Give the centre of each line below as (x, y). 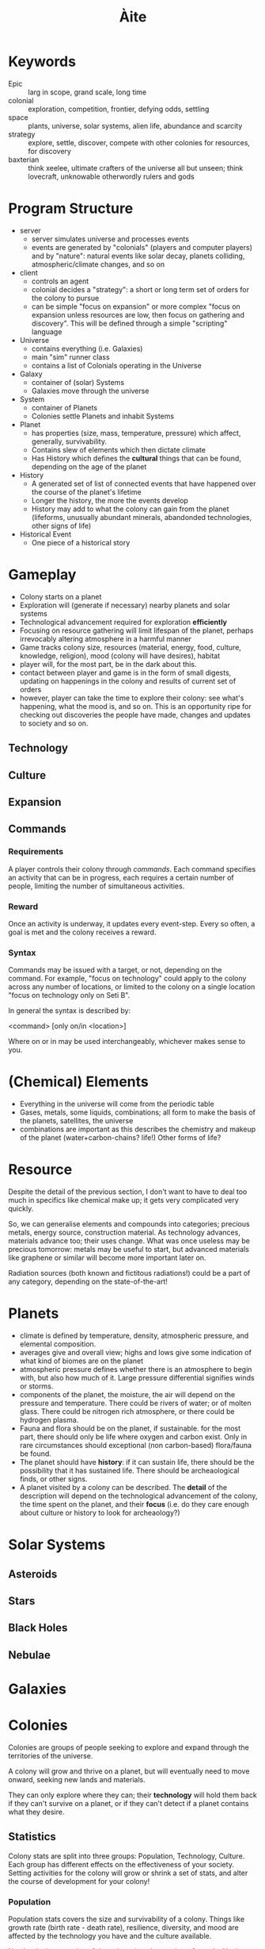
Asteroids (33, 1574)
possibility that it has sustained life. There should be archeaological (129, 1471)
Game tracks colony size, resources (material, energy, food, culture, (130, 647)
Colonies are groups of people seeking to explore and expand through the (129, 1747)
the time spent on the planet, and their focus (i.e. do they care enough (134, 1504)
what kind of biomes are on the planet (81, 1361)
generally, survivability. (69, 441)
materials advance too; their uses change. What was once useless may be (129, 1241)
